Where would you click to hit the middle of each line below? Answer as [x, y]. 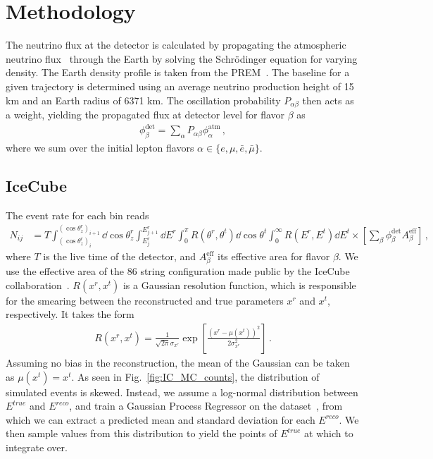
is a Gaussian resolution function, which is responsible [239, 284]
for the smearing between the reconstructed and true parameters [145, 300]
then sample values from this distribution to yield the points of [142, 433]
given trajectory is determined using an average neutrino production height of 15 [180, 86]
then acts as [328, 100]
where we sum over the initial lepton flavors [100, 147]
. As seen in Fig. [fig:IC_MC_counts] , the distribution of [195, 376]
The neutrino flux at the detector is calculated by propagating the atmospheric [176, 45]
